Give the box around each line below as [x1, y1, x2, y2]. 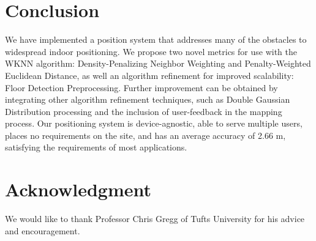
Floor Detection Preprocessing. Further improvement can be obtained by [5, 81, 278, 94]
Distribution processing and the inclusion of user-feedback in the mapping [5, 105, 282, 117]
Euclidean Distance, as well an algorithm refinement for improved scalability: [5, 69, 294, 81]
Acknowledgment [5, 177, 151, 202]
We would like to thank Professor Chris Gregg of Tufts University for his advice [5, 212, 305, 225]
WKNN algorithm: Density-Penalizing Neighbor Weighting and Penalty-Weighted [5, 57, 311, 70]
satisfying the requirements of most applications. [5, 141, 187, 154]
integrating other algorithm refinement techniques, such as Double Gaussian [5, 93, 290, 106]
